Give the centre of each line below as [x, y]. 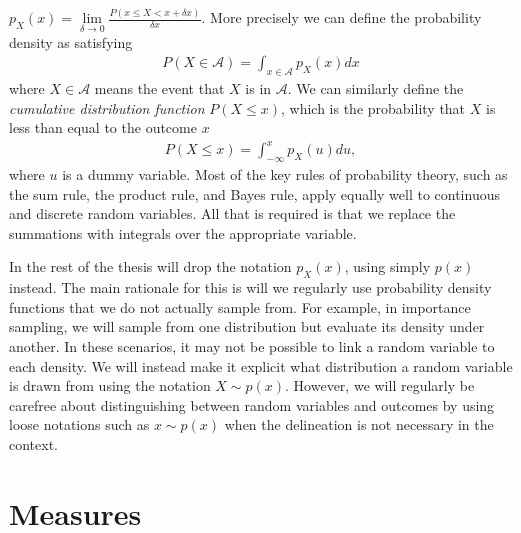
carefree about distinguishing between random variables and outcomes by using [252, 404]
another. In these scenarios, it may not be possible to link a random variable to [252, 346]
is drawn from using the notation [110, 385]
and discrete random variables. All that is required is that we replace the [232, 213]
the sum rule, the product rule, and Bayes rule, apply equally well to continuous [254, 193]
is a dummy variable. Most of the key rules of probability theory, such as [285, 174]
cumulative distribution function [107, 107]
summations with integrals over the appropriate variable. [183, 232]
